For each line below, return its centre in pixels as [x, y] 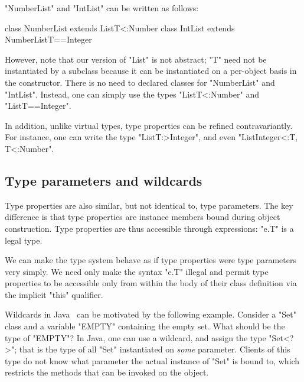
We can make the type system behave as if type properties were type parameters [151, 260]
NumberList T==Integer [48, 39]
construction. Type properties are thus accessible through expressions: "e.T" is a [149, 228]
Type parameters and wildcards [104, 180]
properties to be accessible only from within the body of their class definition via [151, 283]
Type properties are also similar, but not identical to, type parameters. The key [149, 205]
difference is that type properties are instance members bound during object [143, 217]
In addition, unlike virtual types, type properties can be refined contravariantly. [149, 125]
